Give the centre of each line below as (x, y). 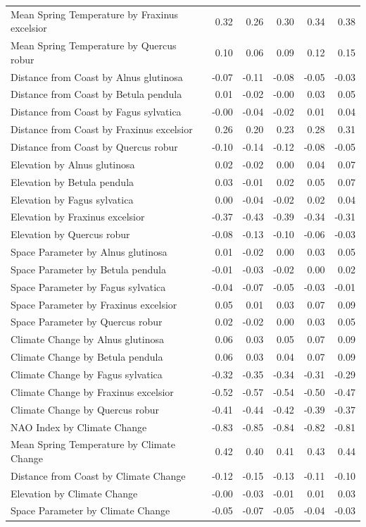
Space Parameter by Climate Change (90, 510)
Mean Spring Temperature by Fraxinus (95, 14)
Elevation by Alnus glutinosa (73, 164)
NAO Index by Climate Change (79, 427)
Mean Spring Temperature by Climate (93, 444)
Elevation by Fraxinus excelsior (78, 217)
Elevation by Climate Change (74, 493)
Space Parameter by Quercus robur (87, 322)
